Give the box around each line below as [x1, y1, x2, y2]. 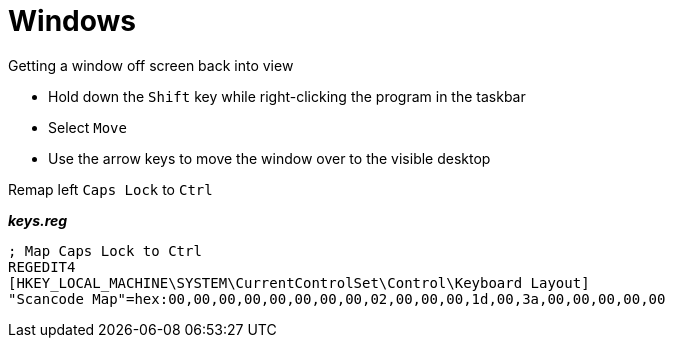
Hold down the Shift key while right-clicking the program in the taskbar [48, 87, 526, 105]
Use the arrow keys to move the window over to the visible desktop [48, 149, 491, 167]
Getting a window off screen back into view [8, 56, 294, 74]
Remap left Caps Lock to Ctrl [8, 180, 213, 198]
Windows [8, 4, 136, 38]
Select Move [48, 118, 127, 136]
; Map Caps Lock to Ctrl [8, 242, 202, 259]
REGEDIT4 [8, 258, 76, 275]
